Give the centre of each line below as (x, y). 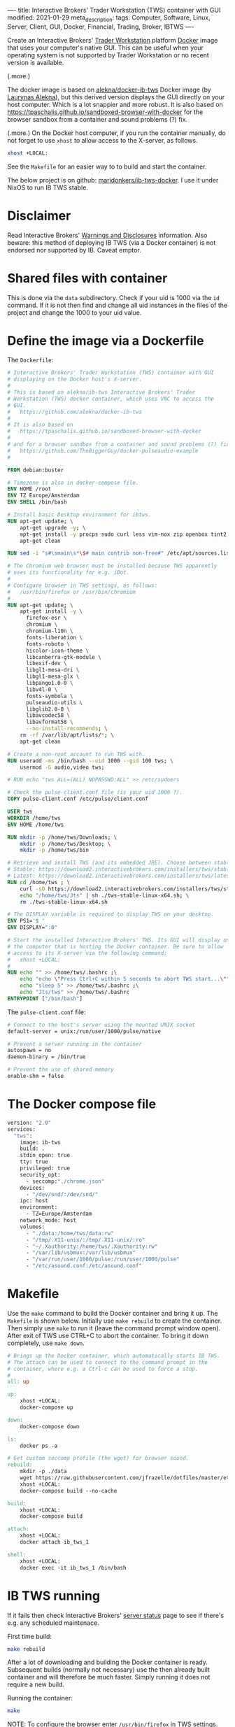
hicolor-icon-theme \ (57, 651)
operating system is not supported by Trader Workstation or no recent (108, 55)
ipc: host (34, 1201)
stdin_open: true (45, 1156)
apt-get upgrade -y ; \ (53, 527)
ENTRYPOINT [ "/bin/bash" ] (45, 998)
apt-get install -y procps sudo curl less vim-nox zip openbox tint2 (123, 534)
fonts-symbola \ (49, 696)
